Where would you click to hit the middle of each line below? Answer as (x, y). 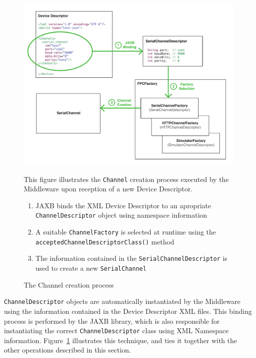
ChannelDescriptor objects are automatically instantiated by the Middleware (122, 301)
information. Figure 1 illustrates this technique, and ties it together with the (121, 340)
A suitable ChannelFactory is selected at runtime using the (126, 232)
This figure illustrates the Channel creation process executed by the (126, 179)
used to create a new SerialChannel (91, 268)
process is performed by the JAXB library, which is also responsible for (112, 321)
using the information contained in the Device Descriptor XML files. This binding (128, 311)
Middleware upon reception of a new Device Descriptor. (108, 189)
